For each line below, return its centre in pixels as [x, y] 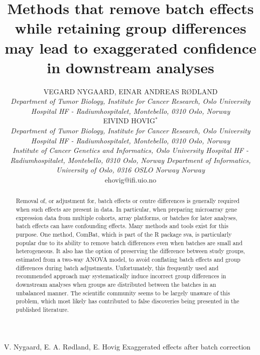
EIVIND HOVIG [129, 121]
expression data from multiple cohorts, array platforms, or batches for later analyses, [126, 217]
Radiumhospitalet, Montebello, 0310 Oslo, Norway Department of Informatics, [131, 160]
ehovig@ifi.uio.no [131, 180]
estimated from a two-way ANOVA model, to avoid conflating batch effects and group [128, 259]
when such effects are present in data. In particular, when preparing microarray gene [126, 209]
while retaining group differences [131, 28]
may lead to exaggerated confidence [131, 47]
